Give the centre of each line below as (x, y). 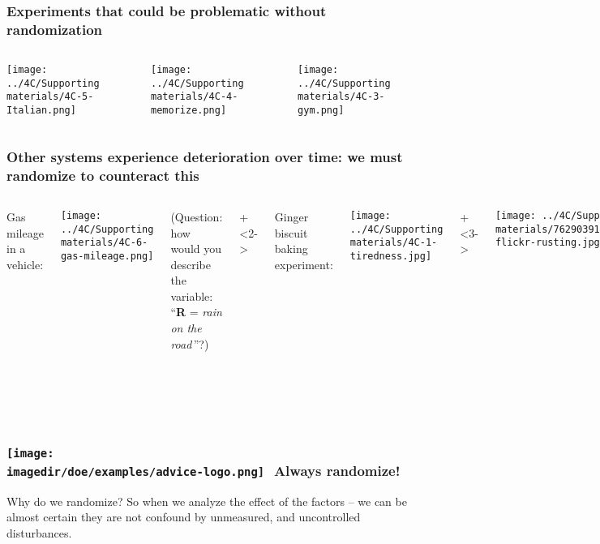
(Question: (197, 216)
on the (186, 328)
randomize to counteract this (103, 175)
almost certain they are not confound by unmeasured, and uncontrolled (184, 517)
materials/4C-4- (195, 97)
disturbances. (39, 533)
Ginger (291, 216)
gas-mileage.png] (107, 256)
